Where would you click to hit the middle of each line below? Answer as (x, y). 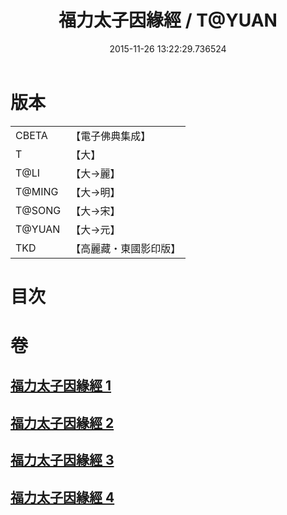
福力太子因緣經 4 (62, 497)
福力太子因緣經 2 (62, 422)
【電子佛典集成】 (111, 136)
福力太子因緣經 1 (61, 386)
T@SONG (38, 210)
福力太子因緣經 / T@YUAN (168, 20)
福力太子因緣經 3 (62, 460)
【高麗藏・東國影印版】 (126, 248)
